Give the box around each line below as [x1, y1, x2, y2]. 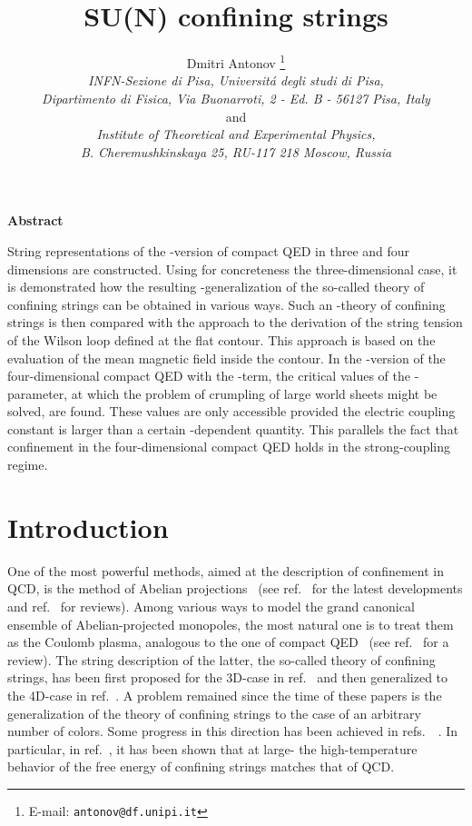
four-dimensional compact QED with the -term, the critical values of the [7, 366, 410, 385]
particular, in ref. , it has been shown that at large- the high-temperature [7, 739, 418, 758]
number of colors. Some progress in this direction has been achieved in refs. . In [7, 722, 458, 741]
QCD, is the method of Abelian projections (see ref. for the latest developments [7, 579, 463, 598]
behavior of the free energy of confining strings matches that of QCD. [7, 757, 395, 776]
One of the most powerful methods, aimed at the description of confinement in [7, 561, 444, 580]
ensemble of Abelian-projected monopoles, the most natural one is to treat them [7, 614, 454, 633]
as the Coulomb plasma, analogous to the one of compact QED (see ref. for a [7, 632, 449, 652]
